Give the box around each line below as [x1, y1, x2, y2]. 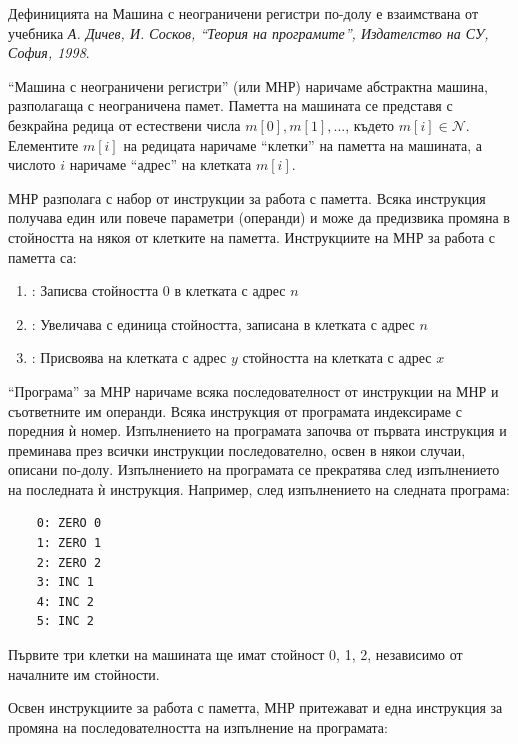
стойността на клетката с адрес [242, 347, 432, 368]
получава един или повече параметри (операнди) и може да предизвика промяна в [8, 207, 510, 228]
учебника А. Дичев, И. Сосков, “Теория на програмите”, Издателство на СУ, [8, 22, 489, 43]
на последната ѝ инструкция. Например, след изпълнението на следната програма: [8, 478, 510, 499]
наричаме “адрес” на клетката [69, 154, 252, 175]
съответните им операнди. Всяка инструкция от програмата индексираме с [8, 400, 462, 421]
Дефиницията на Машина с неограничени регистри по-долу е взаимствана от [8, 3, 479, 23]
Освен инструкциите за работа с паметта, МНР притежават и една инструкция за [8, 697, 503, 718]
